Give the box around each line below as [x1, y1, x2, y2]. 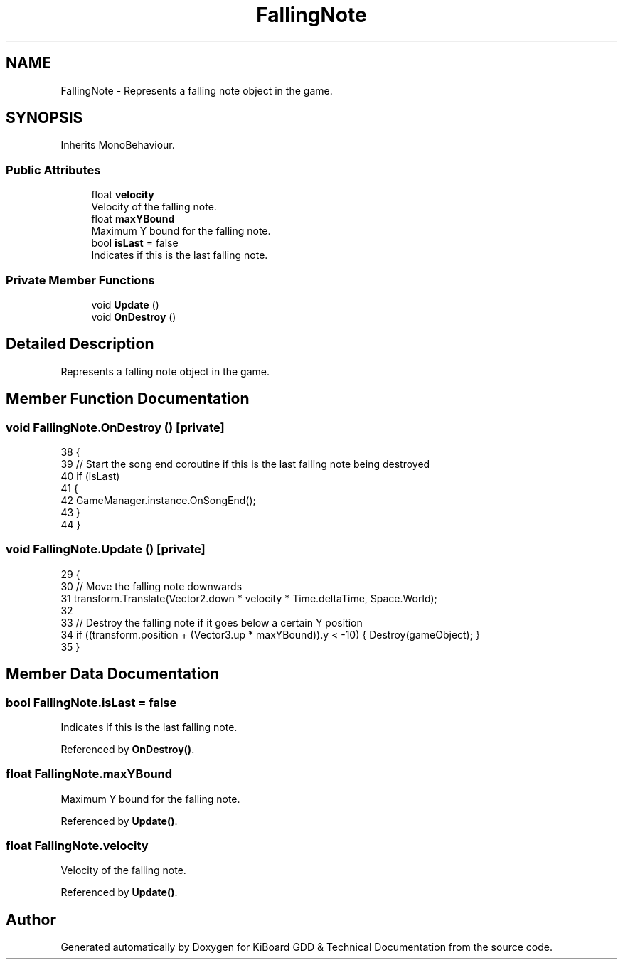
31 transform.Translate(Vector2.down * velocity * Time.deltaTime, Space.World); [60, 592, 437, 604]
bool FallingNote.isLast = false [6, 695, 177, 710]
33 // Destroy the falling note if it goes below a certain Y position [60, 616, 363, 629]
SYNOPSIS [6, 109, 83, 127]
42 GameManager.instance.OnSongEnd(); [60, 494, 256, 506]
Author [6, 910, 56, 929]
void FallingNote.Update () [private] [6, 542, 206, 557]
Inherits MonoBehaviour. [60, 139, 175, 151]
